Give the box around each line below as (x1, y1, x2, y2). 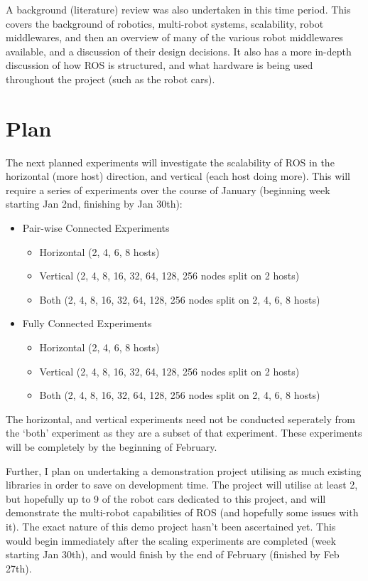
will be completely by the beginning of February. (6, 439, 217, 454)
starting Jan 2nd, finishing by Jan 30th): (6, 196, 183, 211)
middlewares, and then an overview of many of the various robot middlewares (6, 30, 343, 45)
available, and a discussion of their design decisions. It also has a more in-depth (6, 43, 352, 58)
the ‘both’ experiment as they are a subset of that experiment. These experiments (6, 425, 362, 440)
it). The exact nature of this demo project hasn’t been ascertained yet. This (6, 518, 336, 533)
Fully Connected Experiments (22, 316, 152, 331)
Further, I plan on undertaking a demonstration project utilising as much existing (6, 463, 362, 478)
